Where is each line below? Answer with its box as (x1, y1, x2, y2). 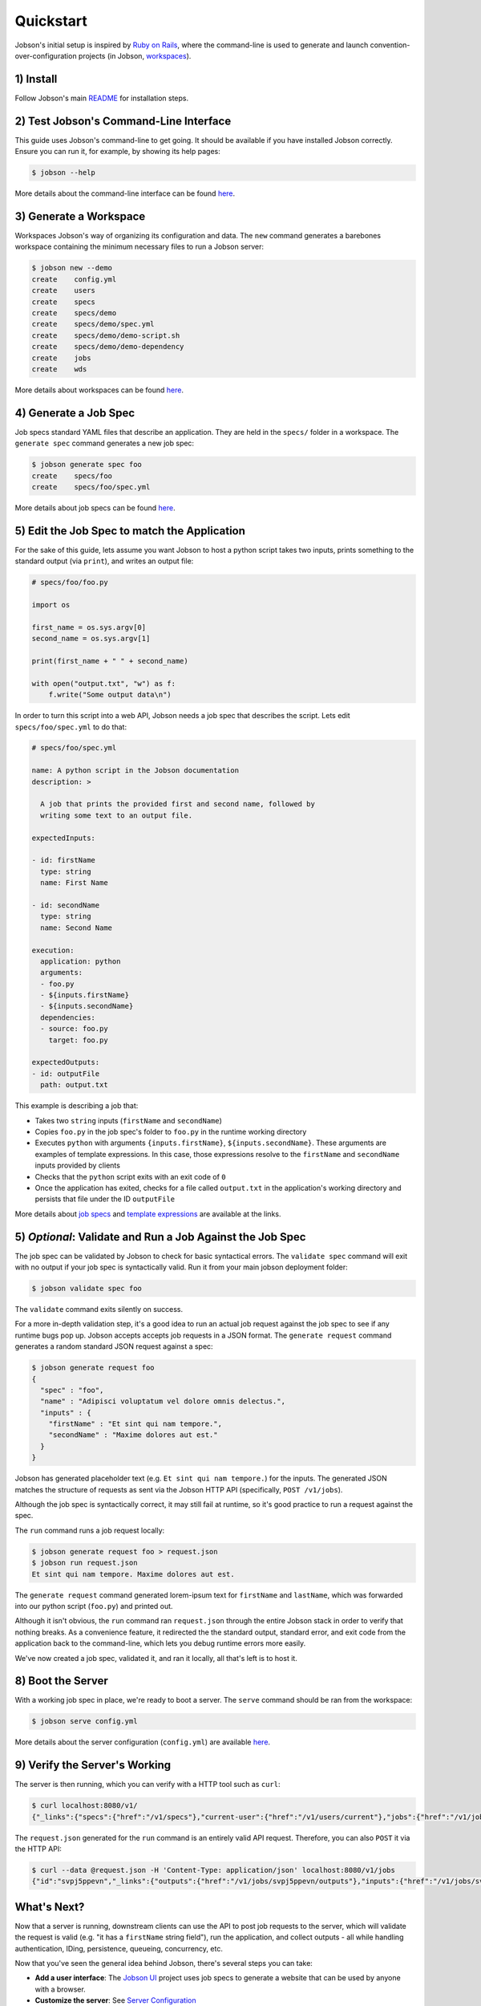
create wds (31, 364, 87, 373)
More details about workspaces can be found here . (14, 385, 184, 395)
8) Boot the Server (14, 1674, 108, 1688)
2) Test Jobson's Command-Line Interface (14, 114, 232, 128)
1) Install (14, 72, 58, 86)
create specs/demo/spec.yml (31, 319, 156, 329)
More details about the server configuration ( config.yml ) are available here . (14, 1737, 271, 1747)
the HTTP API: (14, 1844, 62, 1854)
